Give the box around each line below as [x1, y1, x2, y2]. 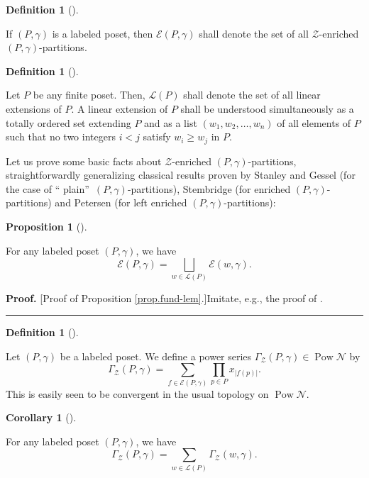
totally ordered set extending [6, 115, 131, 130]
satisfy [143, 129, 171, 144]
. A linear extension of [71, 101, 168, 116]
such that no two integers [6, 129, 116, 144]
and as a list [144, 115, 197, 130]
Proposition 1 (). [6, 218, 87, 233]
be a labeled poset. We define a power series [60, 348, 252, 363]
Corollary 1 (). [6, 410, 77, 425]
